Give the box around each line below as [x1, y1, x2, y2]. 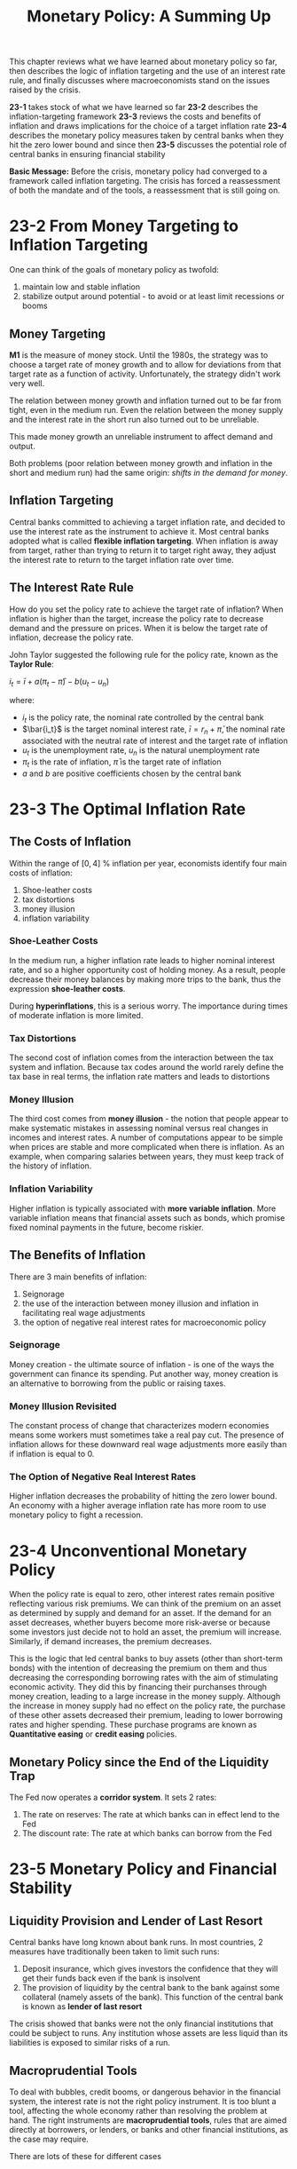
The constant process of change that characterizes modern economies [9, 1421, 270, 1431]
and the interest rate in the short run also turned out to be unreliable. [9, 414, 260, 424]
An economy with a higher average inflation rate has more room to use [9, 1500, 267, 1511]
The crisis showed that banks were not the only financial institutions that [9, 2018, 274, 2030]
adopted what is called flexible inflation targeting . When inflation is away [9, 535, 278, 546]
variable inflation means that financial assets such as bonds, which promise [9, 1212, 285, 1223]
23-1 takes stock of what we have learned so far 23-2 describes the [9, 102, 259, 113]
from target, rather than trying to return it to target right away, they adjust [9, 544, 277, 556]
